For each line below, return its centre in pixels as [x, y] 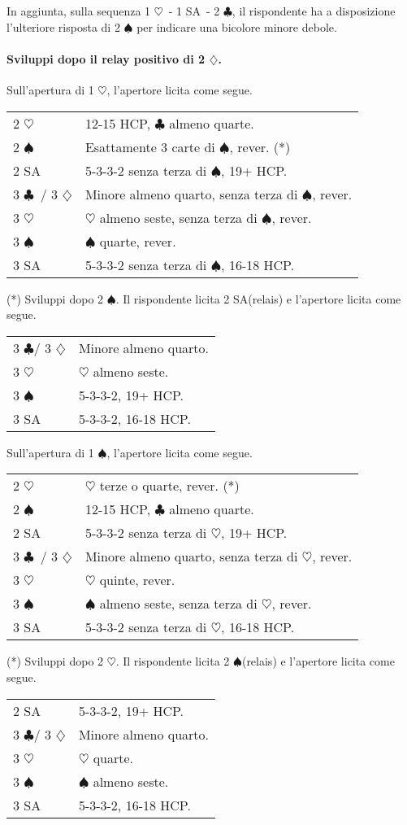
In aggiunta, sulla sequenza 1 [79, 11]
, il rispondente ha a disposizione [314, 11]
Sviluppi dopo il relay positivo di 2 [106, 58]
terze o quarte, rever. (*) [169, 486]
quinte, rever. [137, 580]
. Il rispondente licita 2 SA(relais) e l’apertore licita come [258, 298]
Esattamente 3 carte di [150, 146]
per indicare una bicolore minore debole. [237, 26]
